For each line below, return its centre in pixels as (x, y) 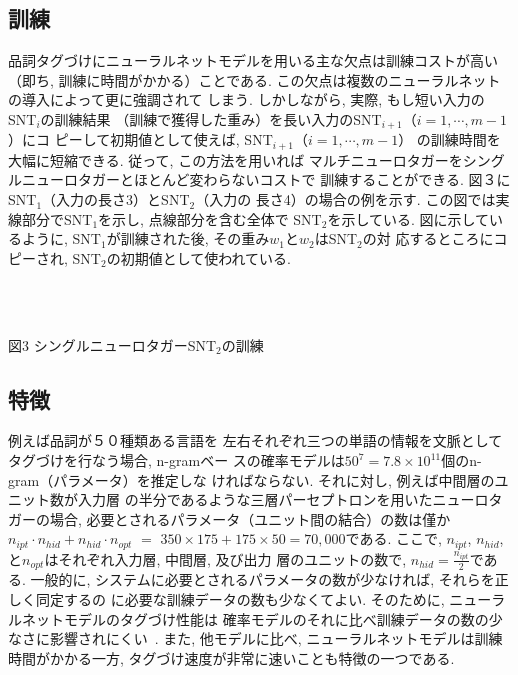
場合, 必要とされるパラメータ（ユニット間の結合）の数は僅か (250, 518)
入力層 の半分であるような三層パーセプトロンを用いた (255, 499)
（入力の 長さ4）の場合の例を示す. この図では (345, 199)
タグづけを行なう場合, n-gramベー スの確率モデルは (176, 460)
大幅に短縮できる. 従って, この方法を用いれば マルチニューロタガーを (235, 159)
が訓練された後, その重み (188, 238)
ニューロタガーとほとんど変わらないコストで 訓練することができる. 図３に (266, 179)
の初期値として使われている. (198, 257)
